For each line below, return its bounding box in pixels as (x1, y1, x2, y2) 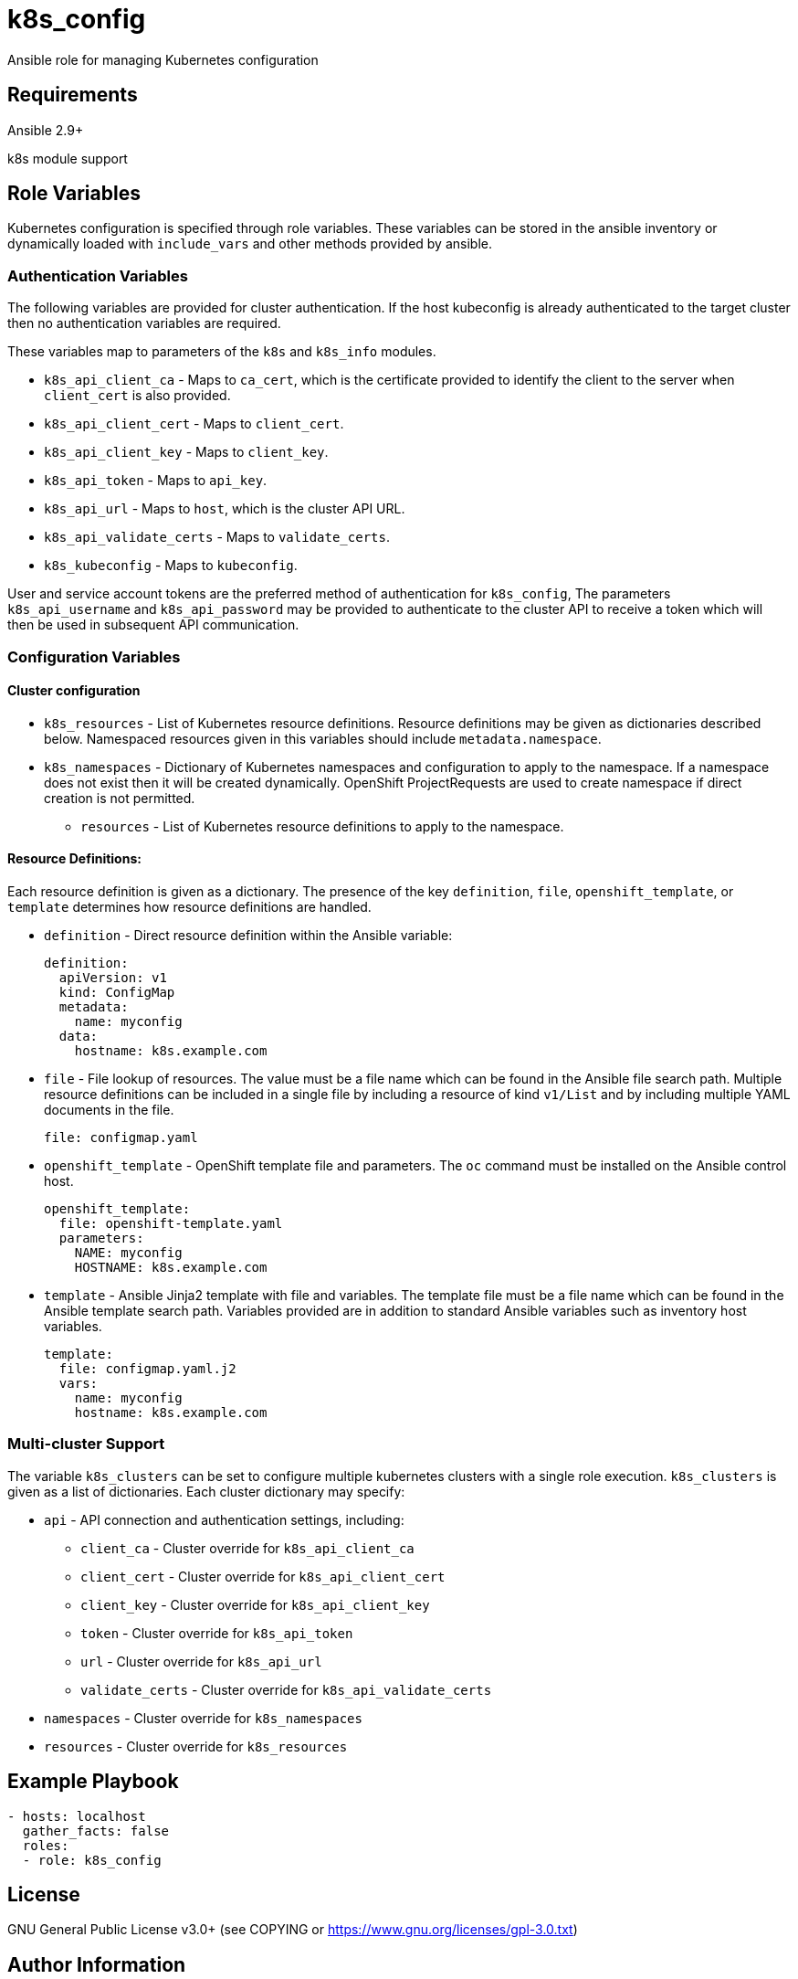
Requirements (7, 83, 138, 107)
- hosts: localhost (7, 1808, 146, 1824)
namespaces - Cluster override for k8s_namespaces (44, 1709, 362, 1726)
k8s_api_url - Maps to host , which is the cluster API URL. (44, 501, 405, 517)
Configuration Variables (7, 647, 181, 666)
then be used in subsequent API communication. (7, 617, 299, 633)
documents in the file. (44, 1102, 174, 1117)
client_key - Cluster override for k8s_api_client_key (80, 1596, 430, 1613)
